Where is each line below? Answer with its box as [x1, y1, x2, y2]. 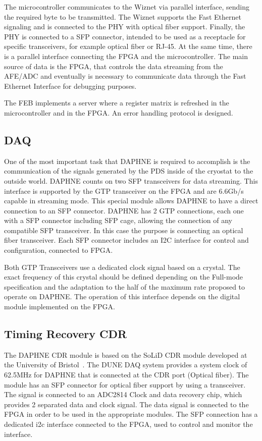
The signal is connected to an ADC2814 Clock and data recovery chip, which [4, 389, 242, 400]
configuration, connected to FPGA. [4, 245, 113, 255]
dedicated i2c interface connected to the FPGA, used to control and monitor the [4, 419, 253, 429]
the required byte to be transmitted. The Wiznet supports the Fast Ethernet [4, 11, 241, 22]
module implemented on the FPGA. [4, 301, 115, 312]
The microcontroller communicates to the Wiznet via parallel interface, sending [4, 2, 250, 12]
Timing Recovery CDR [4, 326, 127, 342]
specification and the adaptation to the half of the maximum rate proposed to [4, 281, 245, 292]
